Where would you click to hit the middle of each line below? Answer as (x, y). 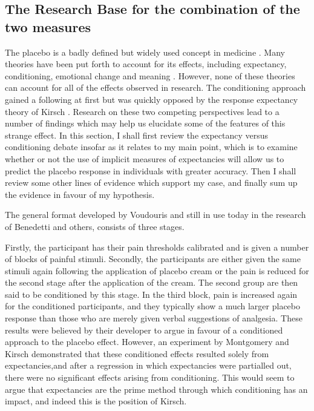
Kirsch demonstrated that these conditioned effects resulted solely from (137, 353)
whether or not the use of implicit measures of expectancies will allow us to (145, 158)
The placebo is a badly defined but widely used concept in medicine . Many (145, 52)
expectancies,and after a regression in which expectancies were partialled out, (148, 365)
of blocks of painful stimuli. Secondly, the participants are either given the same (153, 259)
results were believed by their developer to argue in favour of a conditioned (144, 330)
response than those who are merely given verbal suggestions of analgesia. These (154, 318)
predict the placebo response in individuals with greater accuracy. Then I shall (151, 170)
